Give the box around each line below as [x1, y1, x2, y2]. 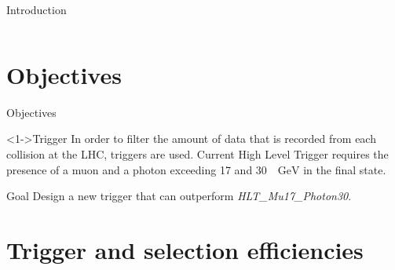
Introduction [6, 2, 67, 17]
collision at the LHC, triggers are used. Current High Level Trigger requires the [6, 145, 389, 162]
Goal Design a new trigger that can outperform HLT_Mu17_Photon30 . [6, 188, 352, 204]
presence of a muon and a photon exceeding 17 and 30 [6, 161, 267, 177]
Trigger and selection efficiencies [6, 233, 364, 265]
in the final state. [303, 161, 386, 177]
